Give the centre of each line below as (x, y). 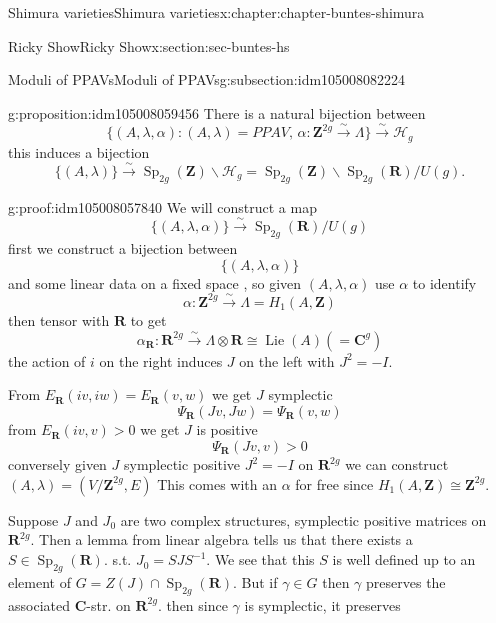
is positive (227, 429)
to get (148, 319)
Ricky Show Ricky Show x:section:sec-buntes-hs (149, 45)
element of (39, 581)
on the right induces (161, 360)
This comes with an (217, 483)
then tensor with (59, 319)
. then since (192, 604)
